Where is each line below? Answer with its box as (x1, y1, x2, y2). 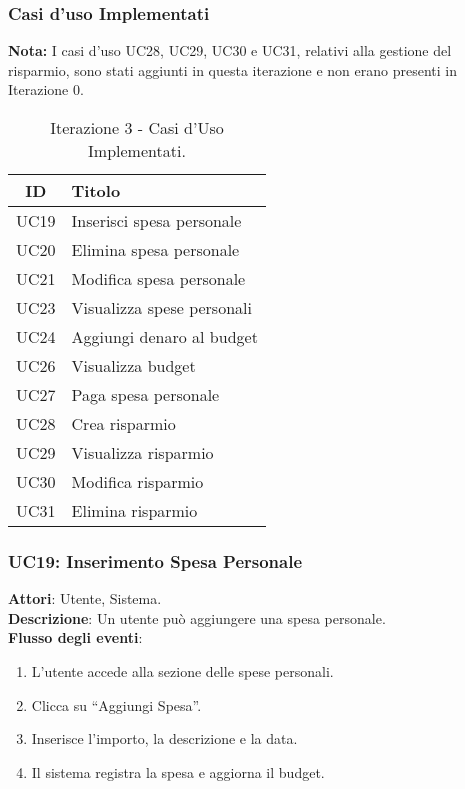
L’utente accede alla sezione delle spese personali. (31, 661, 334, 681)
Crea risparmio (71, 412, 176, 435)
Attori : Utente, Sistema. (8, 588, 162, 609)
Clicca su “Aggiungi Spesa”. (31, 694, 202, 715)
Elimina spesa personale (71, 238, 240, 261)
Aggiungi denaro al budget (71, 325, 258, 348)
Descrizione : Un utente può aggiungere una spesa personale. (8, 607, 386, 628)
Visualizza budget (71, 354, 196, 377)
